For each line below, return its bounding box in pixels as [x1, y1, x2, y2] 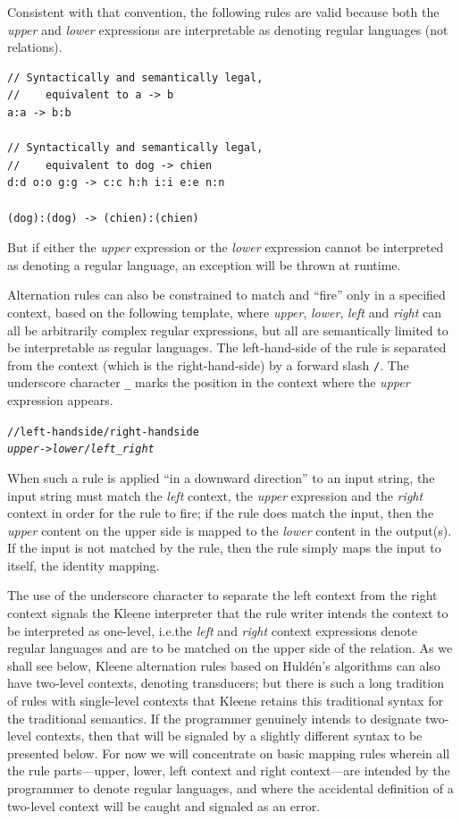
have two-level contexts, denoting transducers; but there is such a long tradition [7, 673, 444, 692]
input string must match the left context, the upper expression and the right [7, 486, 423, 504]
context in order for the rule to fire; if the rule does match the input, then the [7, 504, 434, 522]
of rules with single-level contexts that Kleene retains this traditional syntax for [7, 691, 443, 710]
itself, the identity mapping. [7, 555, 160, 574]
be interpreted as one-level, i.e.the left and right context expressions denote [7, 621, 417, 639]
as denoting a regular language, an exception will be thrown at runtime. [7, 255, 401, 274]
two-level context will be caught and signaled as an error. [7, 796, 321, 815]
